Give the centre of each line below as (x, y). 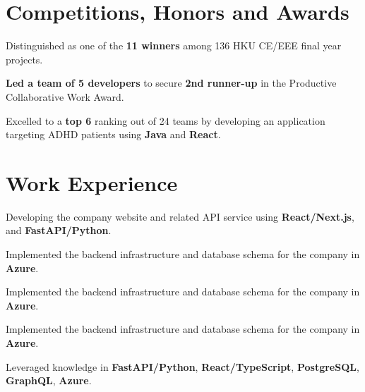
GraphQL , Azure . (49, 380)
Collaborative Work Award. (65, 96)
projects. (24, 59)
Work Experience (92, 182)
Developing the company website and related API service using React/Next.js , (180, 216)
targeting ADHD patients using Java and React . (113, 134)
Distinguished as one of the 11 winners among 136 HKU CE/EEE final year (174, 45)
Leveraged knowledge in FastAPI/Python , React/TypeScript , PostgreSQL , (182, 366)
